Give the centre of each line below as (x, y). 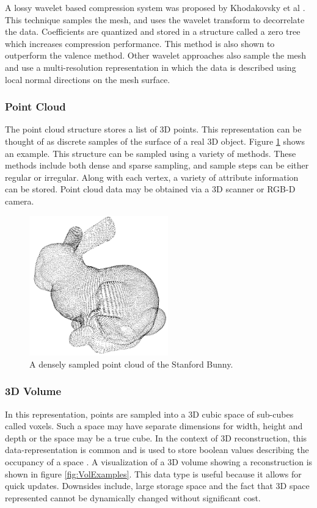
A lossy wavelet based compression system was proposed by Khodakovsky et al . (155, 7)
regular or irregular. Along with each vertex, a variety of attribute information (152, 177)
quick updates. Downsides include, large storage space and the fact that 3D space (157, 486)
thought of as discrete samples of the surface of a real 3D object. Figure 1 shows (155, 141)
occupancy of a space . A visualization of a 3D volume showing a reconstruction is (159, 462)
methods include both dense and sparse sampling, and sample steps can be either (157, 165)
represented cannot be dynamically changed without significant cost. (133, 497)
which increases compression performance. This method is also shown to (140, 43)
